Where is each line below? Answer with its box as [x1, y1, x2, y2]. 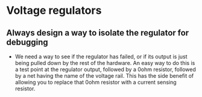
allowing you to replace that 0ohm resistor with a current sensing [14, 79, 177, 86]
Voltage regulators [6, 4, 102, 17]
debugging [6, 37, 48, 47]
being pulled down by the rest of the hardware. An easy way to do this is [14, 60, 195, 66]
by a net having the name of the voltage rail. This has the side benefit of [14, 72, 194, 79]
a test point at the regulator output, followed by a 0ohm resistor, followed [14, 66, 196, 73]
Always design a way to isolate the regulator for [6, 28, 189, 38]
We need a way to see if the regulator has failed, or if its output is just [14, 53, 188, 60]
